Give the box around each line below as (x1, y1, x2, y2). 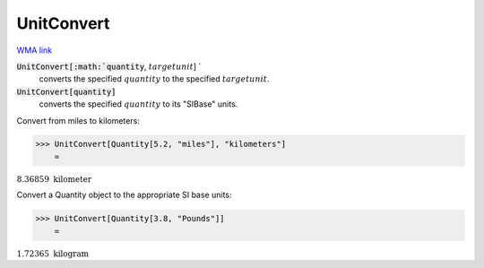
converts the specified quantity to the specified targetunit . (39, 73, 270, 84)
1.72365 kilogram (16, 248, 90, 259)
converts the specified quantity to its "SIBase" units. (39, 99, 238, 109)
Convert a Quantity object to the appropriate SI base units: (16, 189, 232, 201)
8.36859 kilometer (16, 174, 92, 184)
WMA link (16, 45, 53, 56)
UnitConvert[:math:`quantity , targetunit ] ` (16, 61, 202, 72)
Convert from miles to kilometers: (16, 115, 141, 125)
